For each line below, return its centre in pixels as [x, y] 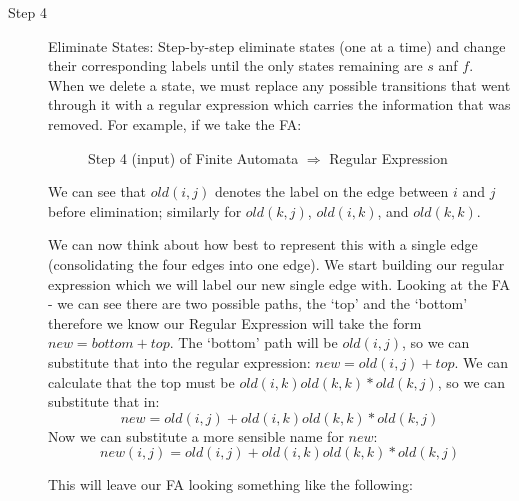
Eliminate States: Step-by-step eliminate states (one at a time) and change [277, 45]
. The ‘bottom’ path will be [253, 342]
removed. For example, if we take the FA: [175, 123]
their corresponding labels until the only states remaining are [235, 65]
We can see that [97, 191]
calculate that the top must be [141, 381]
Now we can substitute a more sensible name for [196, 435]
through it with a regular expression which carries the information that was [279, 104]
